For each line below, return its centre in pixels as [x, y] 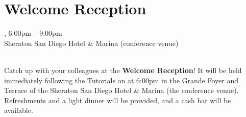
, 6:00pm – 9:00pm [33, 33]
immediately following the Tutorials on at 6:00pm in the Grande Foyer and [121, 80]
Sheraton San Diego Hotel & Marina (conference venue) [91, 43]
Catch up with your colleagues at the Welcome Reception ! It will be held [123, 70]
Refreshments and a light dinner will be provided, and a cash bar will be [118, 100]
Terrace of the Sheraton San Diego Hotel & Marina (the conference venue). [121, 90]
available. [19, 110]
